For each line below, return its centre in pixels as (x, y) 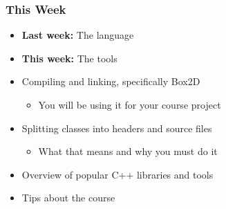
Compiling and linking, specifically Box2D (111, 81)
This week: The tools (69, 58)
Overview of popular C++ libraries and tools (117, 174)
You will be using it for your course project (130, 104)
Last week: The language (78, 35)
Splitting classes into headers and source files (117, 128)
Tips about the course (68, 198)
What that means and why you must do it (128, 151)
